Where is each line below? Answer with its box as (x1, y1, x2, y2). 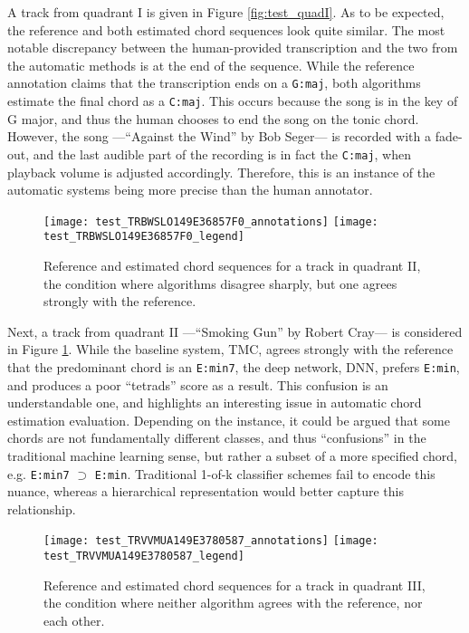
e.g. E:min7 (7, 464, 70, 483)
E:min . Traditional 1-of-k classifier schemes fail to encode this (94, 464, 435, 483)
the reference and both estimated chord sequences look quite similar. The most (7, 20, 445, 39)
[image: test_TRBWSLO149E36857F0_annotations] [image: (43, 215, 378, 228)
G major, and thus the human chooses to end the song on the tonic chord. (7, 109, 419, 128)
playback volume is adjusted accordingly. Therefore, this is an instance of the (7, 162, 435, 181)
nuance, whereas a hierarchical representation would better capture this (7, 482, 405, 501)
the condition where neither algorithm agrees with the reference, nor (43, 593, 423, 612)
